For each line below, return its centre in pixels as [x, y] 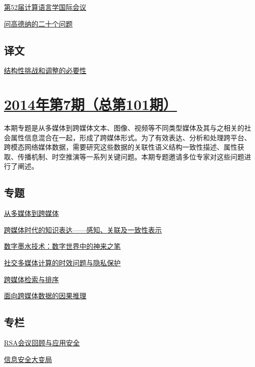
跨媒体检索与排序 [31, 279]
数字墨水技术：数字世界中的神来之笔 [62, 246]
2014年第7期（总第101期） [90, 104]
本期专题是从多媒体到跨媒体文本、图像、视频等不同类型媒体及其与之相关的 [124, 128]
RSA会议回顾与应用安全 [42, 343]
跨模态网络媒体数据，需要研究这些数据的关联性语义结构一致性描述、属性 [121, 147]
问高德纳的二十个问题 [38, 23]
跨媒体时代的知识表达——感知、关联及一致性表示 [83, 229]
